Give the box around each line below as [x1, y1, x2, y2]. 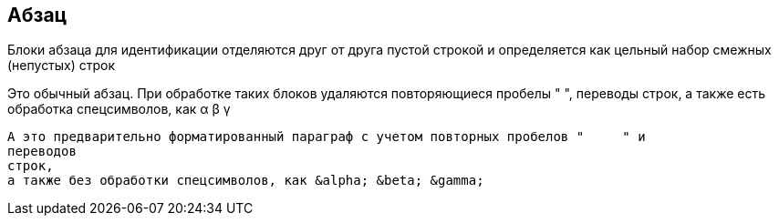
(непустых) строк [7, 57, 116, 74]
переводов [7, 144, 77, 159]
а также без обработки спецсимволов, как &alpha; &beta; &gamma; [7, 173, 484, 188]
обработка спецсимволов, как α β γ [7, 101, 231, 117]
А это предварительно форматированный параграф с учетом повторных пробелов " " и [7, 129, 646, 145]
